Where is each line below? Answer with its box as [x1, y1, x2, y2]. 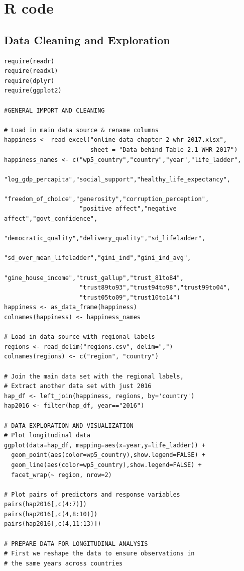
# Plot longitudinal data [4, 432, 90, 439]
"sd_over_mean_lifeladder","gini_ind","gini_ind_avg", [4, 254, 191, 262]
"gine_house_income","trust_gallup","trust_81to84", [4, 274, 184, 281]
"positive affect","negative [79, 205, 177, 213]
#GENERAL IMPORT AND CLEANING [4, 107, 105, 114]
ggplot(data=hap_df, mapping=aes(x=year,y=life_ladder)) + [4, 441, 205, 449]
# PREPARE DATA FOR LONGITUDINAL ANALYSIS [4, 540, 148, 547]
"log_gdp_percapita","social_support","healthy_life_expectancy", [4, 175, 231, 183]
